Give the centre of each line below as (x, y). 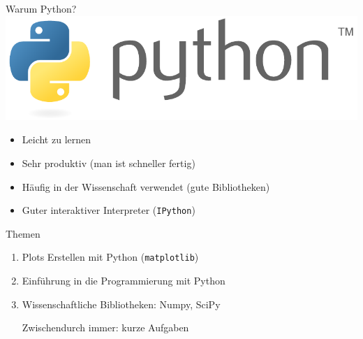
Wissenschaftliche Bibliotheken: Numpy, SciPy (121, 304)
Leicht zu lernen (57, 139)
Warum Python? (41, 8)
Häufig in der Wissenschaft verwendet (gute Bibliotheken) (146, 186)
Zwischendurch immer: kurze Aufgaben (105, 327)
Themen (23, 233)
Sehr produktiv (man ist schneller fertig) (109, 163)
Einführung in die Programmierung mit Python (124, 281)
